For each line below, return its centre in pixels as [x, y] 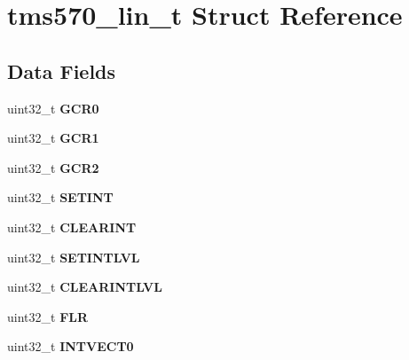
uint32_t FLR [48, 316]
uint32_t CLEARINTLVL [85, 287]
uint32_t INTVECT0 [71, 346]
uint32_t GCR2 [53, 167]
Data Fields [62, 70]
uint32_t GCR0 [53, 108]
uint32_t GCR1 [53, 138]
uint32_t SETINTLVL [74, 257]
